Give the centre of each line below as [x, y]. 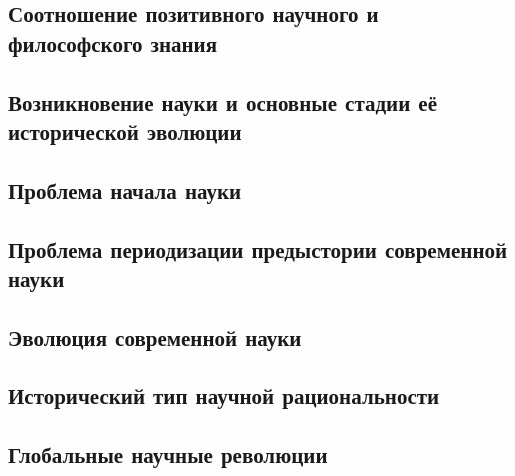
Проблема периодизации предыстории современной [258, 248]
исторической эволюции [125, 130]
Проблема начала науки [125, 189]
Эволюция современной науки [155, 336]
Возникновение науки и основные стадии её [222, 101]
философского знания [113, 42]
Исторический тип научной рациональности [224, 395]
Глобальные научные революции [168, 454]
